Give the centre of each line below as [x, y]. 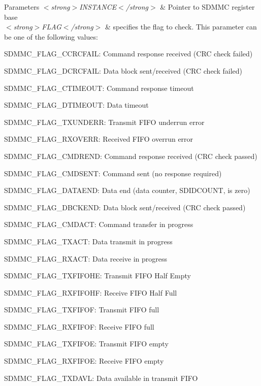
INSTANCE [98, 7]
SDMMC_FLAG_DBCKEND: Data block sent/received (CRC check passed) [125, 207]
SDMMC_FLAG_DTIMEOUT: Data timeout [76, 105]
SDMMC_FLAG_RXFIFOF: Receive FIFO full [79, 326]
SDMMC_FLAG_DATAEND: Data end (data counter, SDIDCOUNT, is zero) [127, 190]
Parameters [22, 7]
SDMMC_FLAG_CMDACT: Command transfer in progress [99, 224]
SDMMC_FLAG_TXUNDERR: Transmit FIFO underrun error [104, 122]
